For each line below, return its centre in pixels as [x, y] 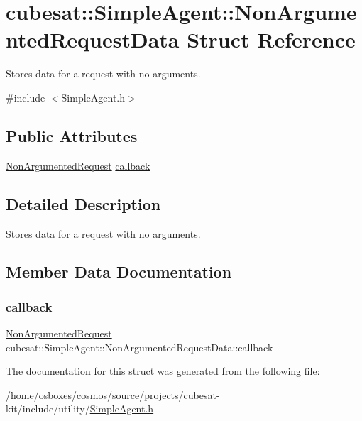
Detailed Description [83, 203]
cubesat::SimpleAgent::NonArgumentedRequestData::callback [139, 347]
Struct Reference [271, 39]
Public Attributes [72, 135]
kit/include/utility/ [48, 409]
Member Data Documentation [119, 272]
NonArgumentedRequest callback [78, 165]
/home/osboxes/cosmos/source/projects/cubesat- [113, 394]
